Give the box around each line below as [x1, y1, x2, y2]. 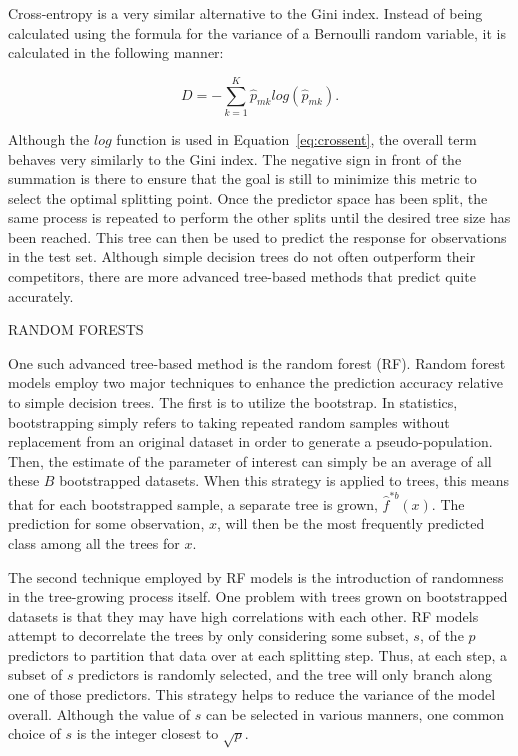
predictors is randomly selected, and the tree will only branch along [78, 664, 492, 685]
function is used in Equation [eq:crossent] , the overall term [116, 128, 477, 149]
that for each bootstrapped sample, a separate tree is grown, [8, 493, 378, 514]
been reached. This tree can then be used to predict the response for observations [8, 226, 507, 247]
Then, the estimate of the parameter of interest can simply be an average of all [8, 450, 492, 471]
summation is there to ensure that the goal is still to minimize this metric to [8, 168, 477, 189]
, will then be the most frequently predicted [216, 513, 485, 534]
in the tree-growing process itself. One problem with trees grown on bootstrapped [8, 586, 508, 607]
